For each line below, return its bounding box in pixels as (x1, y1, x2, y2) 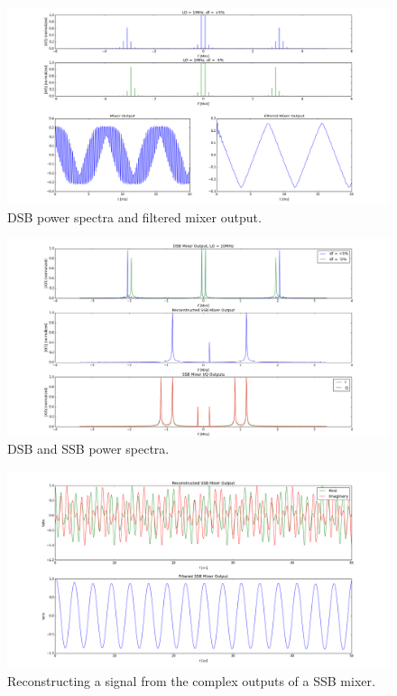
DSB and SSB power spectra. (7, 439, 170, 458)
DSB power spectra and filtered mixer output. (7, 207, 262, 226)
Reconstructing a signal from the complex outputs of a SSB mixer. (7, 671, 375, 690)
